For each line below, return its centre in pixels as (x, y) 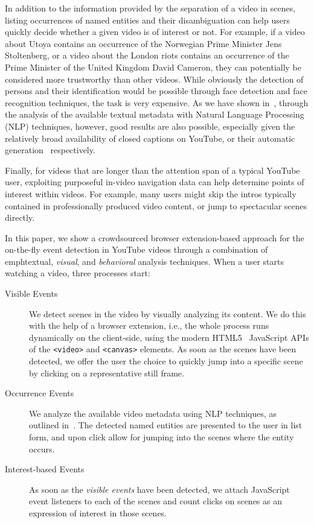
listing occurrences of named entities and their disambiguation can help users (147, 20)
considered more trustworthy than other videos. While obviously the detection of (154, 79)
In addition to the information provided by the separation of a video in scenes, (150, 8)
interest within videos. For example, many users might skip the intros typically (151, 193)
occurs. (42, 449)
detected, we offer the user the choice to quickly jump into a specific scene (166, 361)
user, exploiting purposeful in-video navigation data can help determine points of (155, 182)
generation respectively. (50, 150)
